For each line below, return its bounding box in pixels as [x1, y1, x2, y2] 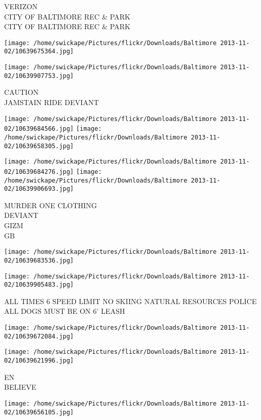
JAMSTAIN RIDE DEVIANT [4, 97, 99, 107]
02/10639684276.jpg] [4, 168, 74, 175]
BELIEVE [4, 382, 36, 392]
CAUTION [4, 87, 39, 97]
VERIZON [4, 1, 38, 11]
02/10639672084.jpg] [4, 332, 74, 340]
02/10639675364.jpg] [4, 48, 74, 55]
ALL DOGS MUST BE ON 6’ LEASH [4, 306, 125, 316]
